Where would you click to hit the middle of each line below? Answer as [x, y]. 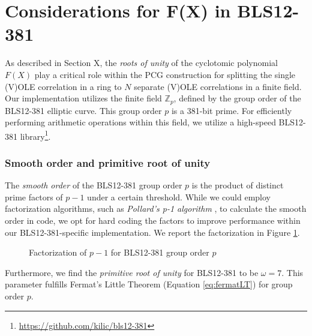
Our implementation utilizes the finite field [83, 98]
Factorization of [58, 252]
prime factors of [34, 196]
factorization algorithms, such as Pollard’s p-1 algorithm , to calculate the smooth [156, 208]
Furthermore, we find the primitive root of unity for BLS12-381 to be [132, 272]
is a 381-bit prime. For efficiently [232, 110]
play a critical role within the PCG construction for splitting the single [165, 74]
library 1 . [35, 135]
